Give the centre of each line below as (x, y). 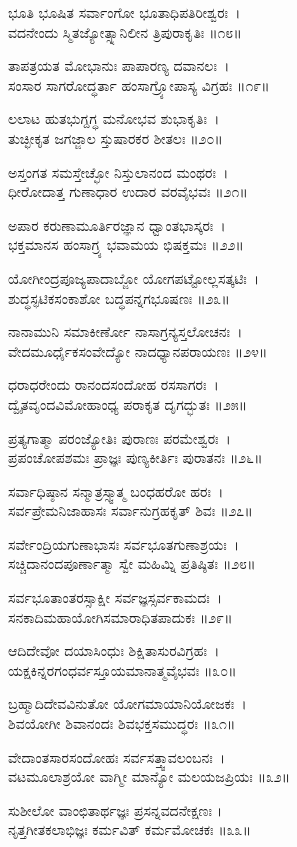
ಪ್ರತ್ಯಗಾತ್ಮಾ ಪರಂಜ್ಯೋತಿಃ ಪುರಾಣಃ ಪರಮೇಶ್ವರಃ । (119, 437)
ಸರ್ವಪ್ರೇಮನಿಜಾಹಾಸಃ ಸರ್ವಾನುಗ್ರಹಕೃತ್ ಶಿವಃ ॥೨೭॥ (130, 510)
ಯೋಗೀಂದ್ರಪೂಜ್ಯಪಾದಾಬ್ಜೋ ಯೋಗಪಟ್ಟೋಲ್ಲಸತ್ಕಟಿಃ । (134, 277)
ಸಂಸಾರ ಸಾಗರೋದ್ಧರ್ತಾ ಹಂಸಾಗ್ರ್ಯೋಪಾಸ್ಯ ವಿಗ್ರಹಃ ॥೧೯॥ (139, 84)
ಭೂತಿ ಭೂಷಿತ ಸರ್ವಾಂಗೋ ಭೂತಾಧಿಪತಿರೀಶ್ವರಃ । (124, 12)
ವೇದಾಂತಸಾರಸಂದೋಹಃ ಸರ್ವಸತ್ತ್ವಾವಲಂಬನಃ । (116, 756)
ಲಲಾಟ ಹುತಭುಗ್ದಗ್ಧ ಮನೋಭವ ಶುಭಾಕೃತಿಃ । (114, 118)
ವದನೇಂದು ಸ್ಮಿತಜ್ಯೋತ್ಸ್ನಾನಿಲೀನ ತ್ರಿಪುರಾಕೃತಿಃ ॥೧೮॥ (125, 31)
